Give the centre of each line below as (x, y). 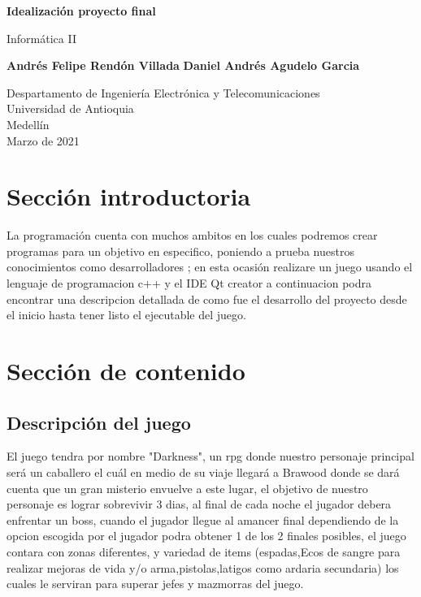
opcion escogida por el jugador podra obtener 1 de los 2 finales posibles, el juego (206, 536)
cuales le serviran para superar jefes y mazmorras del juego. (155, 584)
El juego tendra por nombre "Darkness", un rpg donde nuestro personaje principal (210, 456)
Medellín (28, 124)
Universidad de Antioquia (70, 108)
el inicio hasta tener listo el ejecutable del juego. (126, 315)
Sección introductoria (129, 196)
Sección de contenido (126, 371)
